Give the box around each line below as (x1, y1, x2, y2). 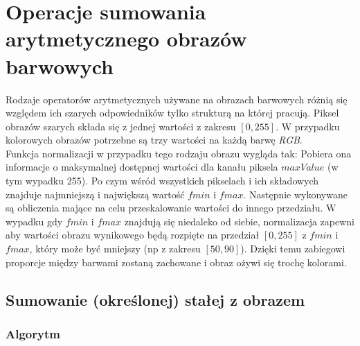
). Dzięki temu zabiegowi (240, 241, 345, 256)
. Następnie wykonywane (243, 187, 348, 201)
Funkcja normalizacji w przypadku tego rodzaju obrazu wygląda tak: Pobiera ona (6, 146, 352, 160)
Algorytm (6, 325, 60, 342)
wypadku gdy (6, 214, 63, 228)
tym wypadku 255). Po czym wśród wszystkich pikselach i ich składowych (6, 173, 319, 188)
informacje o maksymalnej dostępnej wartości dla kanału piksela (6, 159, 278, 174)
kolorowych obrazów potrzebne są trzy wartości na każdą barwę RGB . (6, 132, 303, 147)
